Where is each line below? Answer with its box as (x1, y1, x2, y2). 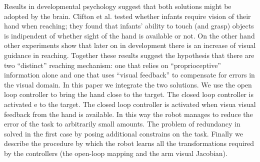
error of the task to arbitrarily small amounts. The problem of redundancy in (4, 118, 240, 129)
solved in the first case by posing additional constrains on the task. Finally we (4, 128, 243, 138)
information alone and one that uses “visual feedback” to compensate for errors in (4, 69, 255, 80)
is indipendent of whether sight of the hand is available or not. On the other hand (4, 30, 255, 40)
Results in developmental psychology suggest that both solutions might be (4, 1, 231, 11)
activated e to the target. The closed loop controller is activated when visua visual (4, 98, 256, 109)
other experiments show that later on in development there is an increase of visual (4, 40, 256, 50)
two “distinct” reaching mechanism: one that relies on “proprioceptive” (4, 59, 221, 70)
